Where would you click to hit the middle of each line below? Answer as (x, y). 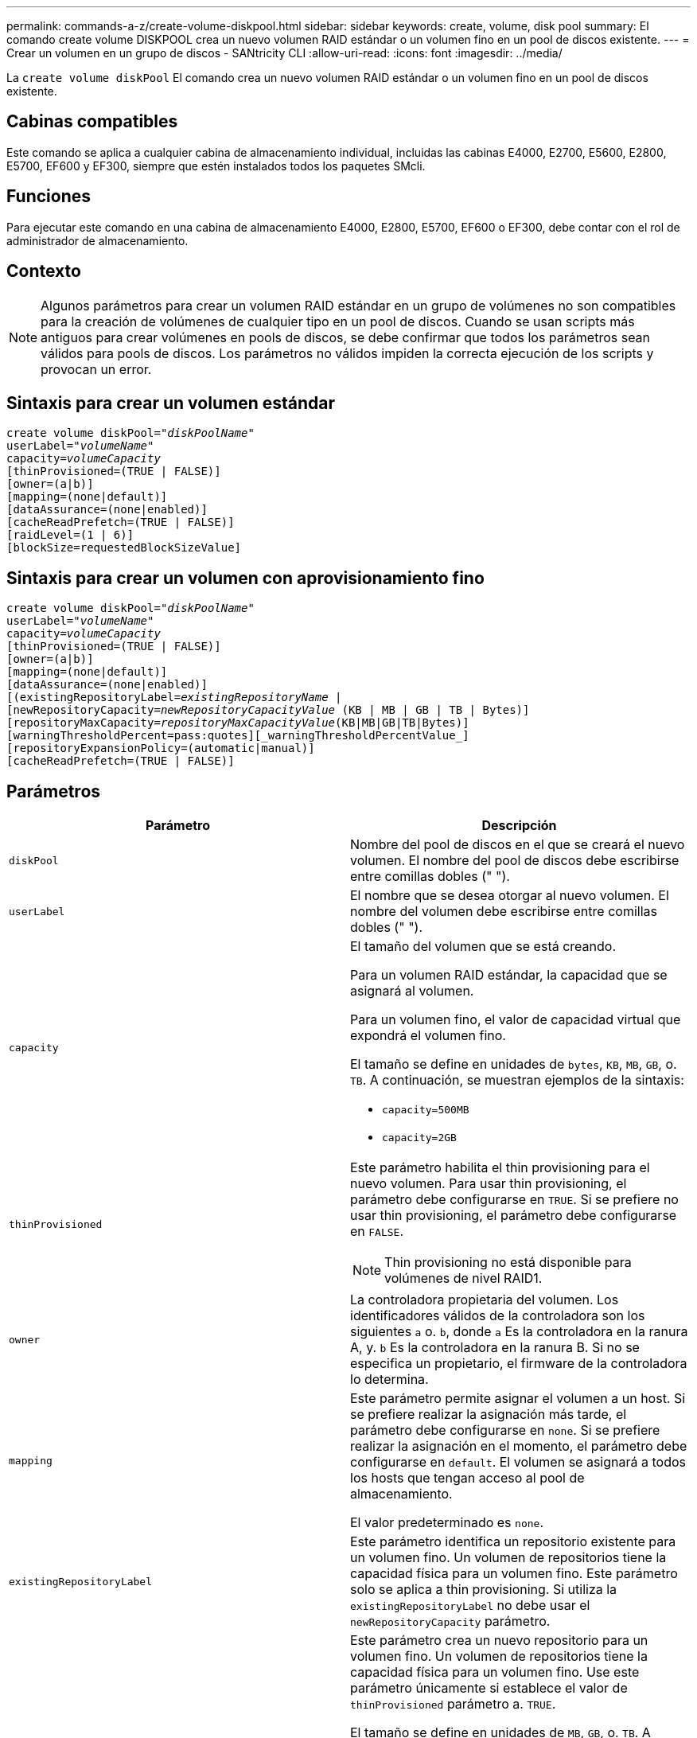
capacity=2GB (419, 1138)
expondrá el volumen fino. (428, 1036)
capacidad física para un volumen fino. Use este (495, 1672)
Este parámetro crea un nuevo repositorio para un (499, 1641)
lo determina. (389, 1379)
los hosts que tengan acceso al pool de (467, 1478)
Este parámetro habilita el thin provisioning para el (500, 1168)
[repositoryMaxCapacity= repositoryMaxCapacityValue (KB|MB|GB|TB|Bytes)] (238, 723)
